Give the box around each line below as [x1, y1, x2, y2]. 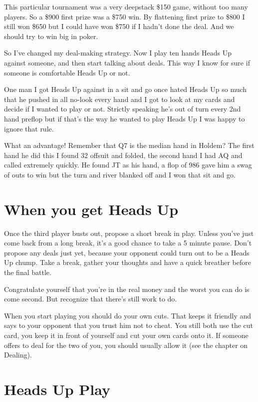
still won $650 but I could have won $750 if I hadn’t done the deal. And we [4, 21, 234, 31]
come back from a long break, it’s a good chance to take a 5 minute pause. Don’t [4, 237, 252, 248]
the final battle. [4, 267, 51, 277]
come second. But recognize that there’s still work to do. [4, 293, 177, 304]
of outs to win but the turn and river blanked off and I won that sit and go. [4, 169, 236, 179]
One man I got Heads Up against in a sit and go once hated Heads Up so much [4, 84, 247, 94]
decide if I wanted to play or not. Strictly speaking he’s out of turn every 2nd [4, 103, 241, 114]
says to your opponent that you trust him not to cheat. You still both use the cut [4, 320, 254, 330]
